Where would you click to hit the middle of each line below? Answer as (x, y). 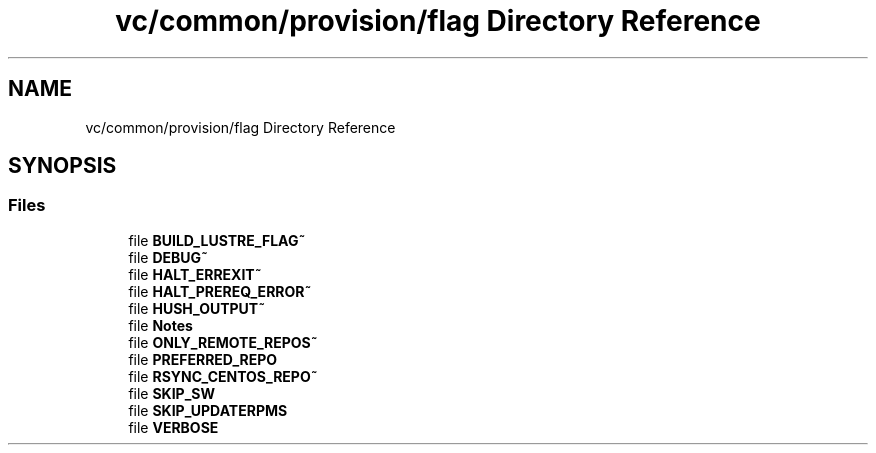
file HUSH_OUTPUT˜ (197, 308)
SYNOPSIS (62, 166)
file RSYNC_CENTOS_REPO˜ (223, 376)
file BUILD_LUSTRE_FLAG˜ (217, 240)
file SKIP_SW (172, 393)
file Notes (160, 325)
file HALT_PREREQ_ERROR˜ (220, 291)
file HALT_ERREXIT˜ (195, 274)
